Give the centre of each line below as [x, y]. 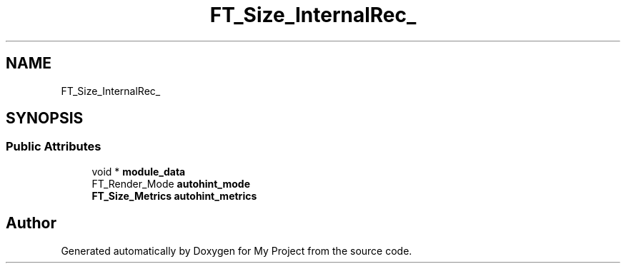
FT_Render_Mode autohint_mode [171, 183]
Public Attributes [54, 147]
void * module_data [139, 171]
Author [31, 223]
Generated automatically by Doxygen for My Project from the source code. [237, 250]
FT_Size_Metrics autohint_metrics [174, 196]
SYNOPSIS [45, 118]
